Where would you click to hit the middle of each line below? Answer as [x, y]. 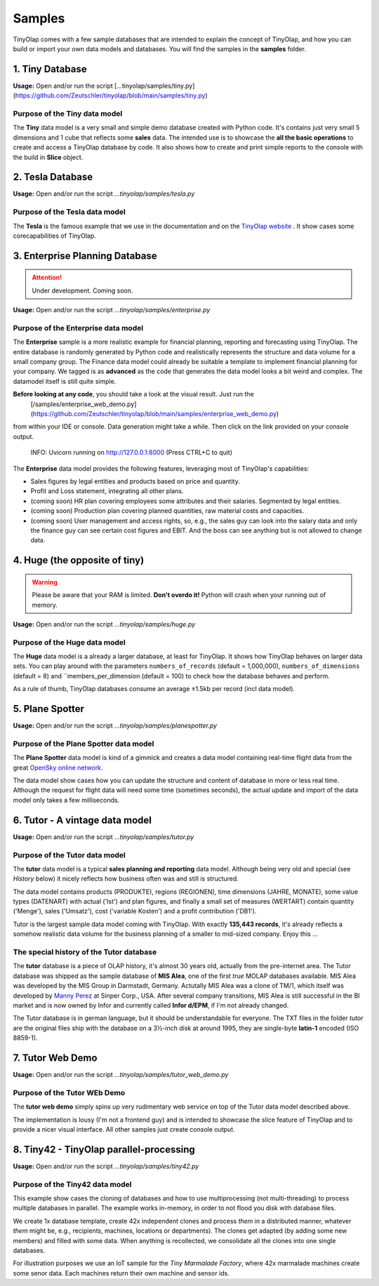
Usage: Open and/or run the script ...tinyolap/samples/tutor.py [104, 837]
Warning [45, 582]
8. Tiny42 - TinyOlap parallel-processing [104, 1150]
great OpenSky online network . [58, 768]
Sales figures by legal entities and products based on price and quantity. [135, 481]
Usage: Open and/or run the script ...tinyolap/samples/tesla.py [104, 194]
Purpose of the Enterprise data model [78, 328]
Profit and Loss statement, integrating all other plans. [107, 491]
